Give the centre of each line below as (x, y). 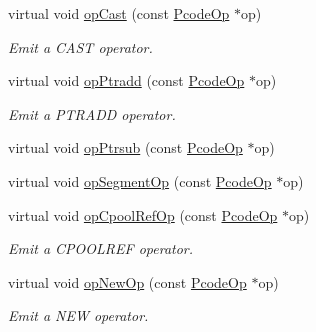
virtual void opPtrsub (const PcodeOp (125, 147)
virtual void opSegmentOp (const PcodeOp (140, 180)
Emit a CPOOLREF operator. (101, 248)
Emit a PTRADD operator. (92, 113)
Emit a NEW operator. (78, 315)
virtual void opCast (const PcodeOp (119, 13)
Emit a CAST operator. (80, 46)
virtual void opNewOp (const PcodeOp (127, 281)
